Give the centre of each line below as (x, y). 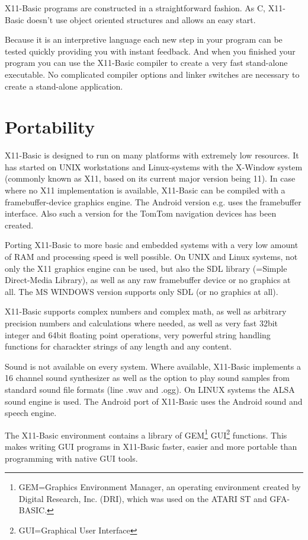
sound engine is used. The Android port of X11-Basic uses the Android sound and (154, 401)
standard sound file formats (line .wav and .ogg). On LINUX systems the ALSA (150, 389)
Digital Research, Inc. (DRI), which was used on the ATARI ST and (143, 498)
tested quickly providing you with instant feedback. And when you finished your (150, 51)
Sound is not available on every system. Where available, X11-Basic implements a (153, 366)
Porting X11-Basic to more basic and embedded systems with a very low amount (152, 245)
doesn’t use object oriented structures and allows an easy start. (141, 19)
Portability (50, 127)
